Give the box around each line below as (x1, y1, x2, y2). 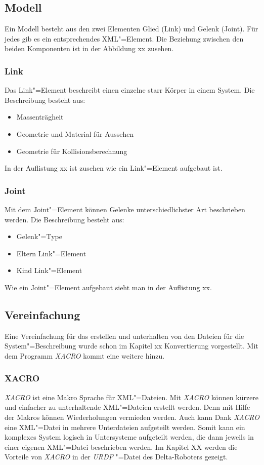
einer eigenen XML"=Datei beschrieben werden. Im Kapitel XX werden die (5, 441, 238, 452)
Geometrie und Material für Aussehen (16, 128, 134, 139)
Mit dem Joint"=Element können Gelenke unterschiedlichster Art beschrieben (5, 204, 245, 214)
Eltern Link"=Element (16, 248, 86, 258)
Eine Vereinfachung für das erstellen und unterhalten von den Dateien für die (5, 330, 244, 341)
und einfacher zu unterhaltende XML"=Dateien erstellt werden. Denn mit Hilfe (5, 402, 250, 412)
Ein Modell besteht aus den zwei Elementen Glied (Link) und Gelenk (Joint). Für (5, 23, 258, 34)
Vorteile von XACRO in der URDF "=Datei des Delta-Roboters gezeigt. (5, 451, 228, 462)
